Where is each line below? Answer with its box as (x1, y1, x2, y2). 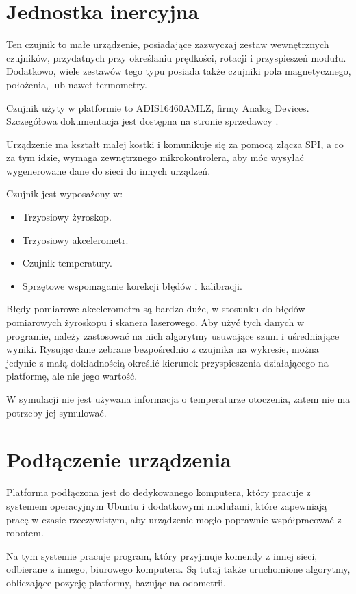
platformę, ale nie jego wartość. (6, 369, 138, 383)
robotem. (6, 525, 44, 540)
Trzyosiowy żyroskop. (22, 210, 112, 224)
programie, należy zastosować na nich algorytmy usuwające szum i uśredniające (6, 328, 340, 343)
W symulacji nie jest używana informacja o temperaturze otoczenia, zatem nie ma (6, 392, 351, 406)
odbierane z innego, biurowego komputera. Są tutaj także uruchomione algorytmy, (6, 562, 351, 576)
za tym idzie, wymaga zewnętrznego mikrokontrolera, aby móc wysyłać (6, 150, 304, 164)
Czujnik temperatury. (22, 256, 112, 270)
